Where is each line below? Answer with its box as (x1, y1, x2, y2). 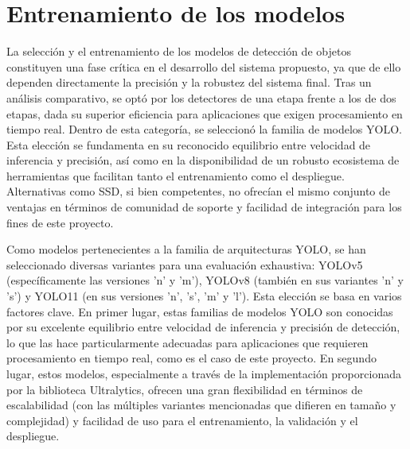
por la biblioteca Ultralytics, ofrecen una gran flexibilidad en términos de (6, 381, 363, 397)
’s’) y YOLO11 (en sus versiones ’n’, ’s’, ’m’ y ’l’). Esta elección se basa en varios (6, 288, 402, 304)
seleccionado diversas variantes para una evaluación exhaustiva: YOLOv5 (6, 256, 363, 273)
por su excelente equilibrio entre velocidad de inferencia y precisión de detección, (6, 319, 400, 335)
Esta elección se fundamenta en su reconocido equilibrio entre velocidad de (6, 136, 371, 153)
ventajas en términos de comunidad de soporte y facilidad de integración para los (6, 199, 402, 215)
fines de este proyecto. (6, 214, 114, 230)
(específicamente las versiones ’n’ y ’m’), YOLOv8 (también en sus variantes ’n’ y (6, 272, 404, 288)
